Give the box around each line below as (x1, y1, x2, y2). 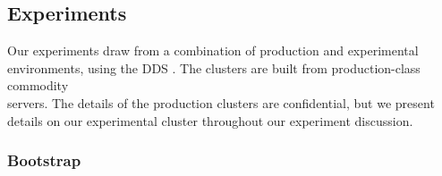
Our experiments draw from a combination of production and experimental (7, 41, 419, 60)
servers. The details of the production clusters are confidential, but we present (7, 93, 435, 112)
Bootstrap (7, 149, 81, 172)
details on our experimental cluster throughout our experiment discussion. (7, 111, 413, 130)
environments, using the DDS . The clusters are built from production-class (7, 58, 421, 77)
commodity (7, 76, 69, 95)
